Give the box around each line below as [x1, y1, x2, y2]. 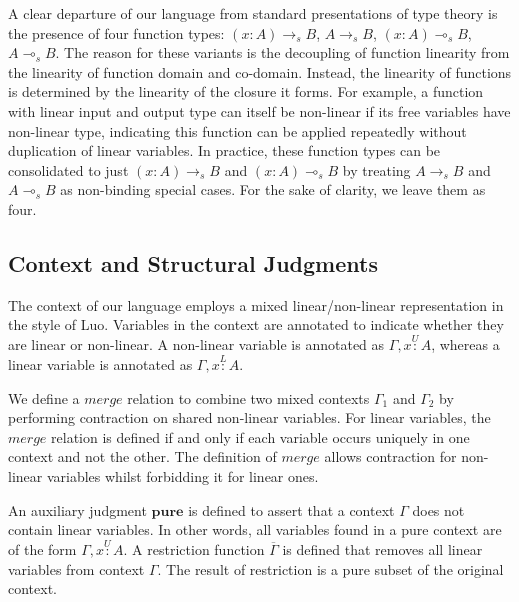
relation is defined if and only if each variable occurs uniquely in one [51, 426, 470, 447]
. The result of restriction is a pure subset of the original [157, 558, 504, 579]
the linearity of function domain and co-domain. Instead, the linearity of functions [8, 61, 512, 82]
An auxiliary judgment [8, 499, 147, 520]
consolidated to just [8, 159, 129, 180]
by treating [342, 159, 411, 180]
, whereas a [431, 334, 500, 355]
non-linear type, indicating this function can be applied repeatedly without [8, 120, 467, 141]
